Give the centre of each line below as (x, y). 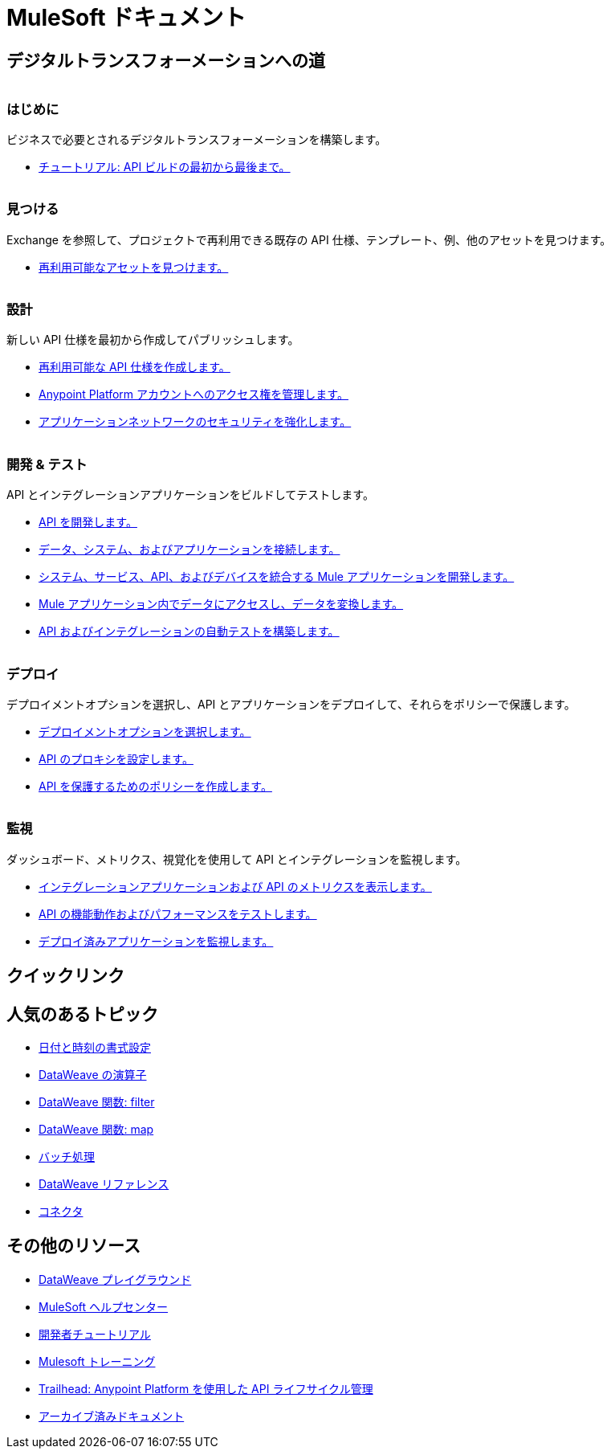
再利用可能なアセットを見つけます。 (134, 267)
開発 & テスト (47, 464)
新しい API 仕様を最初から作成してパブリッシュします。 (153, 340)
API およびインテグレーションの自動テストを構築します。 (189, 631)
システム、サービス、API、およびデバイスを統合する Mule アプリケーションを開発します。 (277, 577)
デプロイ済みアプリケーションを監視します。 (156, 941)
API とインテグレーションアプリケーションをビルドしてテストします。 (190, 495)
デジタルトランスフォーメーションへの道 (166, 60)
